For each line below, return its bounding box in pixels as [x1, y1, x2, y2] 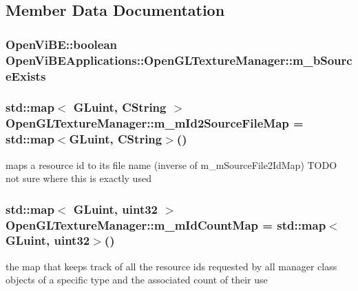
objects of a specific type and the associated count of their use [6, 272, 268, 287]
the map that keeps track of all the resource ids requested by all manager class [6, 259, 337, 273]
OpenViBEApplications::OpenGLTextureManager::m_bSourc [6, 51, 352, 68]
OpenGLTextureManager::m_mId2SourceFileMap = [6, 114, 304, 132]
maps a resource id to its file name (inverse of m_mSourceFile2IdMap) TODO [6, 157, 337, 172]
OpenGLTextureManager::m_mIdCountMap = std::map [6, 216, 326, 233]
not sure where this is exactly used [6, 171, 151, 185]
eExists [6, 67, 46, 84]
